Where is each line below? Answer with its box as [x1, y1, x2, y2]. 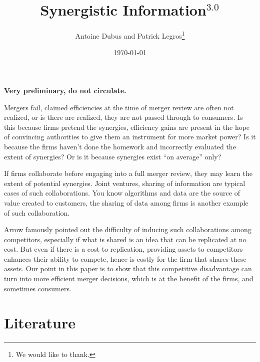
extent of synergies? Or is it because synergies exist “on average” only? [4, 151, 221, 161]
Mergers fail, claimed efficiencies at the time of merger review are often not [4, 102, 234, 112]
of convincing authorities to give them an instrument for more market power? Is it [4, 131, 256, 142]
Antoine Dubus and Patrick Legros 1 [75, 29, 185, 41]
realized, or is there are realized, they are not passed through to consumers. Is [4, 112, 243, 122]
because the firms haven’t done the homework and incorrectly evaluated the [4, 141, 236, 151]
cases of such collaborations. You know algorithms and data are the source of [4, 188, 240, 198]
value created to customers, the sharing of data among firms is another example [4, 197, 248, 208]
